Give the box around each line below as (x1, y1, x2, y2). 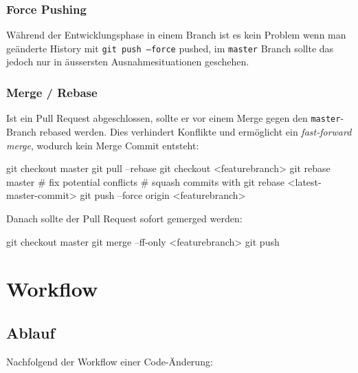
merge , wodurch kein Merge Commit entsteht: (6, 138, 199, 152)
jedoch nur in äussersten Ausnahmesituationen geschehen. (6, 54, 249, 69)
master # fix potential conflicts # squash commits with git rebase (6, 174, 284, 189)
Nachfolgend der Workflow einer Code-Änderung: (6, 354, 213, 368)
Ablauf (6, 321, 55, 343)
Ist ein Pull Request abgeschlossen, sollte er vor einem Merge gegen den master (6, 111, 341, 125)
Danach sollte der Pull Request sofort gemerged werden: (6, 211, 243, 225)
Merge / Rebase (6, 83, 98, 100)
